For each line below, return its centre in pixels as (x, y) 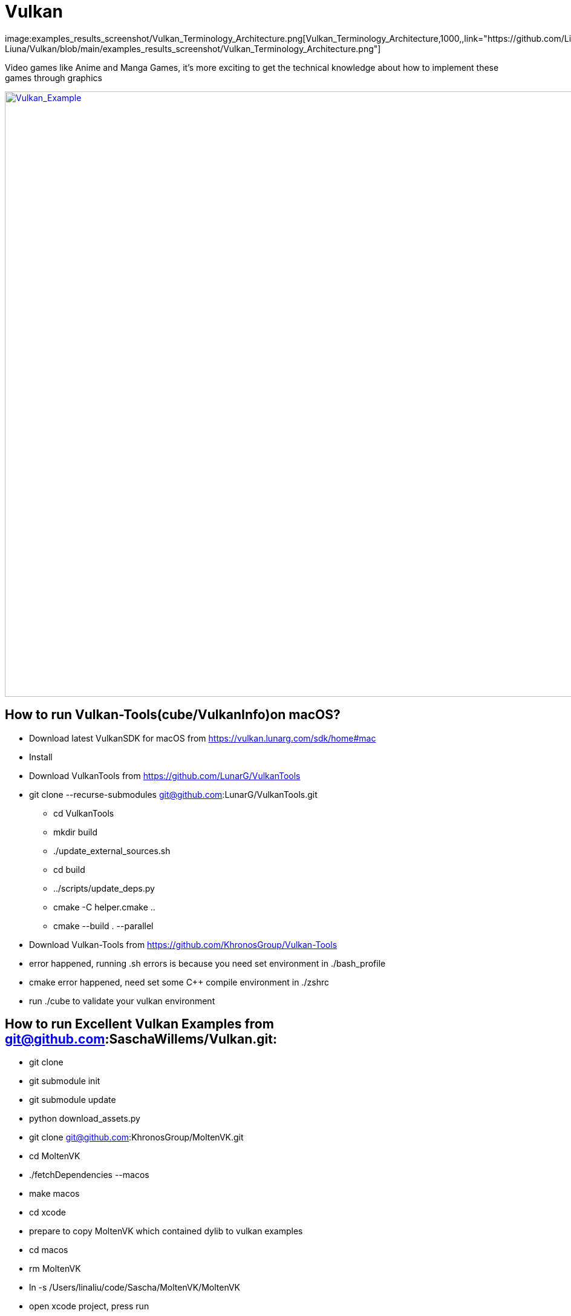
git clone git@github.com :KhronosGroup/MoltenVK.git (136, 1137)
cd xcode (47, 1212)
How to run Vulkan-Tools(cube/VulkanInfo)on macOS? (173, 715)
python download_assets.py (85, 1119)
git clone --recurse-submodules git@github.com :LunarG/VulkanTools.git (173, 794)
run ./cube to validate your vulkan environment (122, 1001)
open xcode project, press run (89, 1306)
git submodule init (65, 1081)
